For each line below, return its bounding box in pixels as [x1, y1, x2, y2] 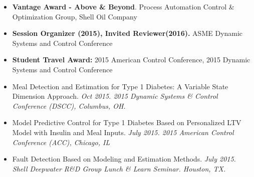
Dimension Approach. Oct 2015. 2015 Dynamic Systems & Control [12, 91, 218, 101]
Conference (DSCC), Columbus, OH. [12, 100, 126, 111]
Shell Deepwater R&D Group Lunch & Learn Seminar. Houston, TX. [12, 163, 226, 174]
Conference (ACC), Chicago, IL [12, 137, 110, 147]
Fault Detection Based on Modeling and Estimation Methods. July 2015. [12, 154, 236, 164]
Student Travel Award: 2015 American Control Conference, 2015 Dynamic [12, 54, 250, 65]
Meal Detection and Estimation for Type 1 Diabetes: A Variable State [12, 81, 228, 91]
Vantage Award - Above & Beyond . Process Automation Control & [12, 1, 234, 11]
